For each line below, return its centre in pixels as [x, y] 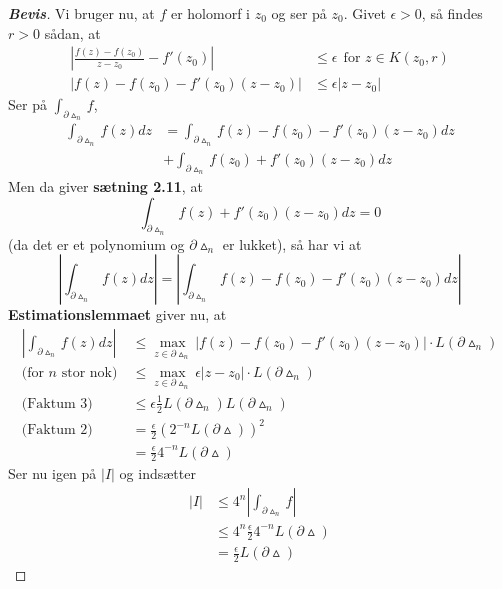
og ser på [299, 13]
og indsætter [157, 473]
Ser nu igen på [52, 473]
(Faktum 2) [57, 430]
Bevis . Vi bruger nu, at [81, 13]
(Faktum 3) [57, 403]
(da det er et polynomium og [96, 243]
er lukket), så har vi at [292, 243]
